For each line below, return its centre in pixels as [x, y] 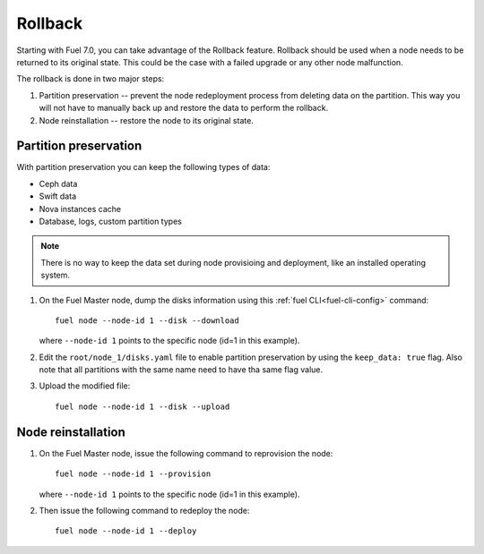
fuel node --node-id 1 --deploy [126, 531]
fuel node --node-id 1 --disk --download [147, 320]
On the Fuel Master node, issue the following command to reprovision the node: [186, 453]
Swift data [57, 196]
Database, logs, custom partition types [111, 221]
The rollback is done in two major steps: [91, 79]
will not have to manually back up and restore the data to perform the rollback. [184, 108]
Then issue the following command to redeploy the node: [144, 510]
